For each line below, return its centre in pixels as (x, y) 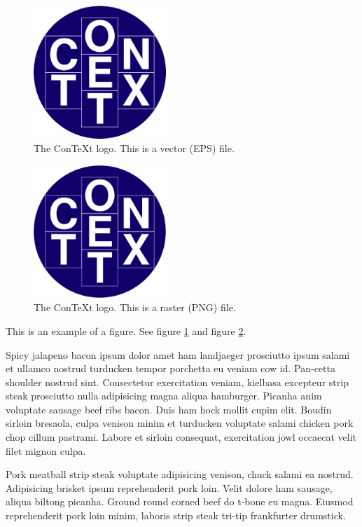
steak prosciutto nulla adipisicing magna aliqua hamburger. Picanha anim (164, 396)
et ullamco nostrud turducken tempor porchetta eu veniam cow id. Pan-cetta (170, 368)
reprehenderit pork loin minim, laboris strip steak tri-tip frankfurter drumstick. (176, 515)
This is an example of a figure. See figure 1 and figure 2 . (126, 330)
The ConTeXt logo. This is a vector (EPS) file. (134, 148)
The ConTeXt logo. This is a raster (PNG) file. (135, 307)
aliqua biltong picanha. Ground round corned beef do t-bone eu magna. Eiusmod (180, 501)
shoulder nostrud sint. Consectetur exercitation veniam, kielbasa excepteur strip (177, 382)
